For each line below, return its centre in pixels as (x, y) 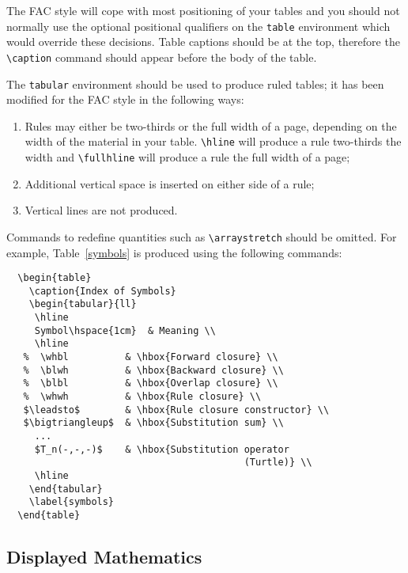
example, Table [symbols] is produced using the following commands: (174, 252)
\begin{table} (55, 278)
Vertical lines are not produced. (101, 210)
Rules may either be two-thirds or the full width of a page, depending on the (211, 125)
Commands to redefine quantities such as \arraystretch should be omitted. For (202, 236)
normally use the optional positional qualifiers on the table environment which (198, 26)
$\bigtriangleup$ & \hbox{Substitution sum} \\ (153, 423)
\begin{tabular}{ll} (83, 304)
